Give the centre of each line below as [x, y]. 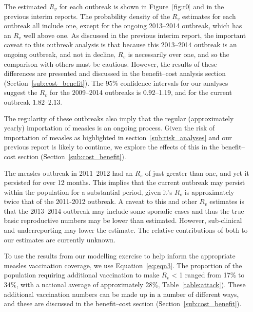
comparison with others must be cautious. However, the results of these [110, 64]
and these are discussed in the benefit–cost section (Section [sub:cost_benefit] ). [123, 303]
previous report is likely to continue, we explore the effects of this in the [112, 147]
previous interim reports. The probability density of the [87, 16]
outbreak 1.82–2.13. [33, 101]
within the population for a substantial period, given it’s [88, 192]
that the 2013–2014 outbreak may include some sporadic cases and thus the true [124, 211]
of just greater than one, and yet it [197, 173]
